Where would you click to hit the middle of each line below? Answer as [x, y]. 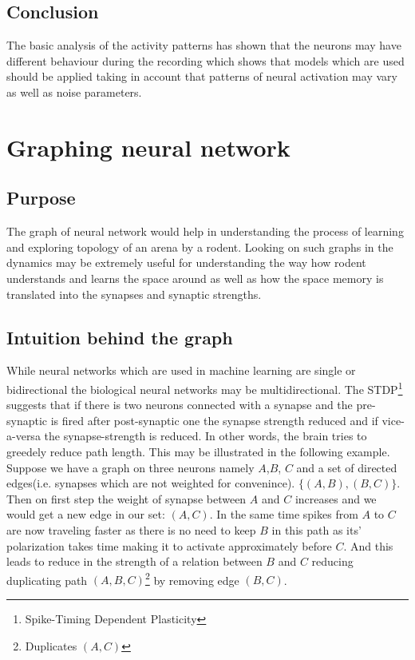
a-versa [24, 436]
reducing [332, 561]
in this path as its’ [316, 529]
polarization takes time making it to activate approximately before [169, 545]
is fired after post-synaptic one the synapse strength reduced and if [214, 420]
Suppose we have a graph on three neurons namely [130, 467]
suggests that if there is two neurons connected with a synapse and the [180, 405]
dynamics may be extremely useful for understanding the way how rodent [186, 262]
